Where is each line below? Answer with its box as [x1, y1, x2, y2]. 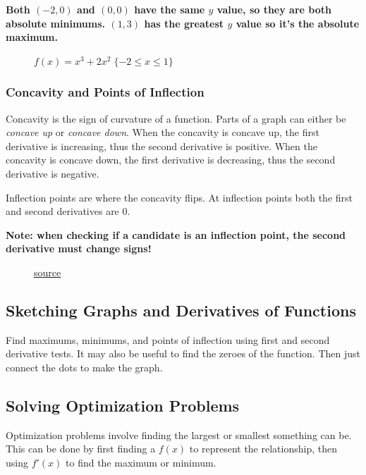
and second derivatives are [6, 204, 119, 218]
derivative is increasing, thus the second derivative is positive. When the [6, 138, 317, 153]
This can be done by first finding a [6, 441, 156, 456]
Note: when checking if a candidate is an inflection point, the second [6, 227, 346, 242]
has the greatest [144, 16, 224, 30]
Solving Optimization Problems [6, 394, 240, 416]
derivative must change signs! [6, 241, 152, 256]
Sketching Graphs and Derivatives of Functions [6, 299, 356, 321]
